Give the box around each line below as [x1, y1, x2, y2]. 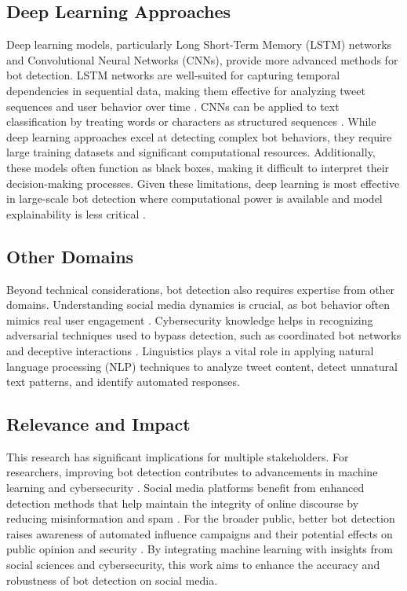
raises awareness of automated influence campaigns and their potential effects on [6, 525, 393, 541]
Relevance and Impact [6, 412, 191, 436]
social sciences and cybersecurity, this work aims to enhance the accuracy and [6, 556, 380, 573]
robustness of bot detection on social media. [6, 571, 218, 588]
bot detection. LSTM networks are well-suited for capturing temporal [6, 67, 340, 83]
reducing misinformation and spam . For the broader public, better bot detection [6, 510, 395, 527]
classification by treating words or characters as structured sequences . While [6, 113, 376, 130]
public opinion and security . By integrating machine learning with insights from [6, 541, 393, 557]
